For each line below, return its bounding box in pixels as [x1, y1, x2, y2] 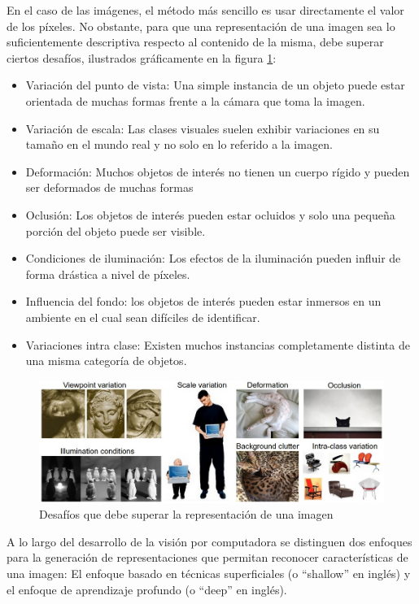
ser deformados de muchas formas [25, 179, 194, 196]
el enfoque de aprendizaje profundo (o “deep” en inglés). [7, 580, 287, 597]
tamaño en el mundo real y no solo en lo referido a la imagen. [25, 136, 333, 153]
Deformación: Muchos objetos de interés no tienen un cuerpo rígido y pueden [25, 163, 410, 180]
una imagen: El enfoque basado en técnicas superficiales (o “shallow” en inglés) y [7, 564, 411, 581]
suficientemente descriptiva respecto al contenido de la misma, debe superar [7, 33, 384, 50]
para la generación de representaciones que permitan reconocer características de [7, 549, 408, 566]
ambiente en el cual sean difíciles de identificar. [25, 308, 260, 325]
